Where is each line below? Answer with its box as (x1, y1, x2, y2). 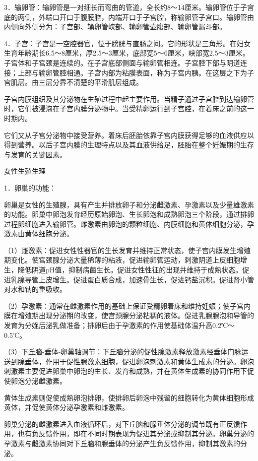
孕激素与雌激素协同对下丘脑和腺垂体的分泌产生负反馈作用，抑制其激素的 (4, 438, 240, 448)
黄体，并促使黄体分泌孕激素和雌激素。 (4, 402, 129, 412)
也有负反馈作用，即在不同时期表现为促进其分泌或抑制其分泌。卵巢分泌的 (17, 428, 254, 439)
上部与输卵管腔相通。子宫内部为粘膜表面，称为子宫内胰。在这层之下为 (17, 67, 247, 77)
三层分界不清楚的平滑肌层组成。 (38, 77, 143, 87)
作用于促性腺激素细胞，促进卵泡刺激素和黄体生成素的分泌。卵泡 (45, 356, 254, 366)
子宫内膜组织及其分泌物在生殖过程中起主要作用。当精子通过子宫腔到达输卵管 (4, 93, 254, 104)
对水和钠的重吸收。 (4, 284, 66, 294)
